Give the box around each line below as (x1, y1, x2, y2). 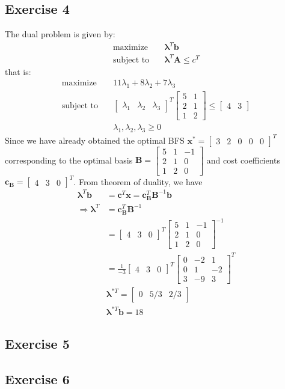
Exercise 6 (5, 369, 70, 388)
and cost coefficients (206, 153, 281, 166)
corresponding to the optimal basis (5, 153, 133, 166)
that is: (5, 65, 31, 78)
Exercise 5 (5, 334, 70, 352)
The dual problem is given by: (5, 28, 115, 40)
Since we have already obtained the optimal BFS (5, 133, 185, 146)
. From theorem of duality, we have (73, 175, 203, 188)
